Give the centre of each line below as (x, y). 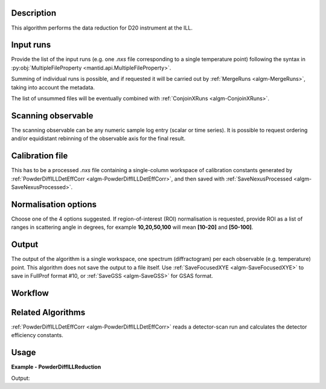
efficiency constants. (37, 335)
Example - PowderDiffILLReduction (56, 367)
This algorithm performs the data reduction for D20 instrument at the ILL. (102, 28)
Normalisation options (54, 204)
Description (34, 13)
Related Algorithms (48, 312)
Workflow (30, 293)
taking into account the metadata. (53, 87)
